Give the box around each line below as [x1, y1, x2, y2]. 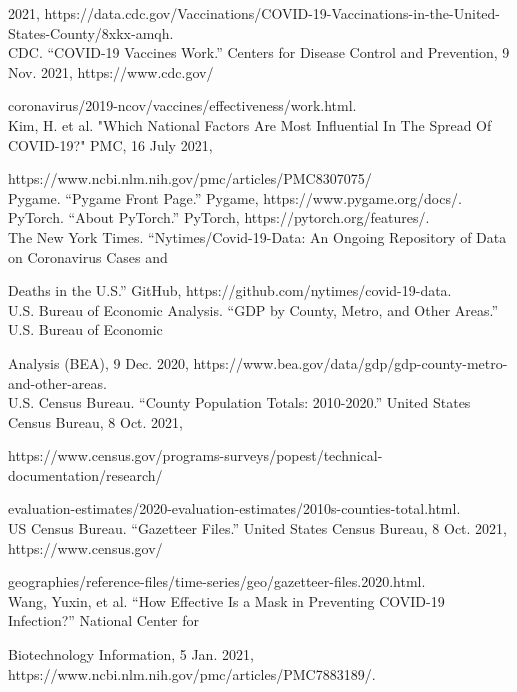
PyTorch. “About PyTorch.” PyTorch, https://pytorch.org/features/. [8, 207, 430, 228]
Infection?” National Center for [8, 610, 200, 631]
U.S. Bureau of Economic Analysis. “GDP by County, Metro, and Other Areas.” [8, 299, 499, 320]
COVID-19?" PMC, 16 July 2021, [8, 134, 213, 155]
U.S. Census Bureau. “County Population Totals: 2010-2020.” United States [8, 392, 471, 413]
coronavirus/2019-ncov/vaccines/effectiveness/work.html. [8, 95, 357, 116]
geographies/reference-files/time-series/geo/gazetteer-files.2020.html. [8, 571, 426, 592]
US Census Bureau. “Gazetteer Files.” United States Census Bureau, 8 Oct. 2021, [8, 518, 507, 539]
